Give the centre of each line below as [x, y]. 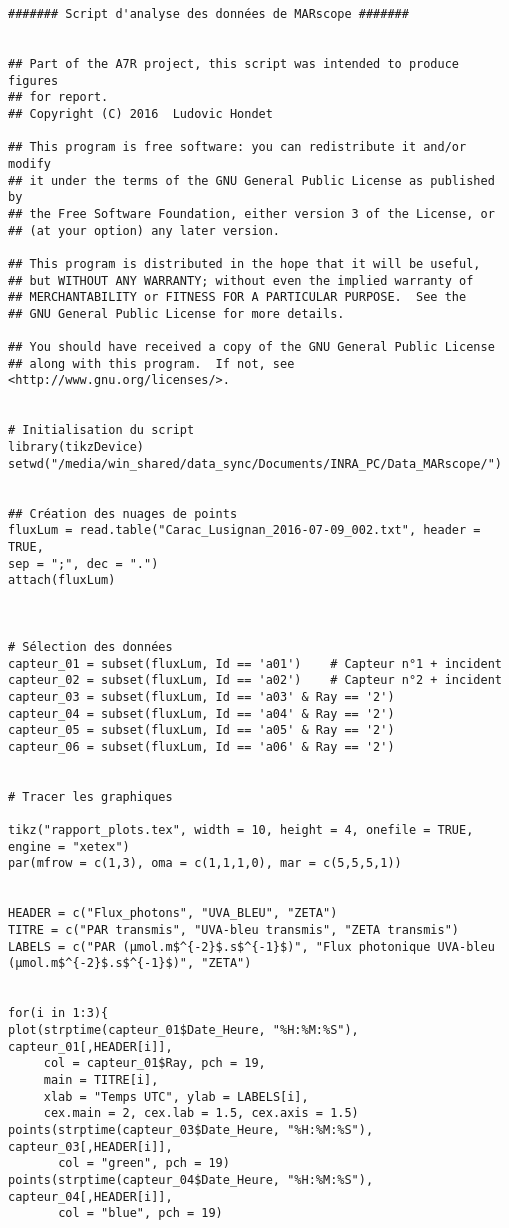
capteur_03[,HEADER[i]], [90, 1146]
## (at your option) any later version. [144, 230]
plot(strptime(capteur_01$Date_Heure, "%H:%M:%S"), [183, 1030]
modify [29, 163]
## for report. [58, 97]
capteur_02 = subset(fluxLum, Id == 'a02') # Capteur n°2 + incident [255, 680]
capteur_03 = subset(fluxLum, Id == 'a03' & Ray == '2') [201, 696]
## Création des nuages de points [123, 513]
